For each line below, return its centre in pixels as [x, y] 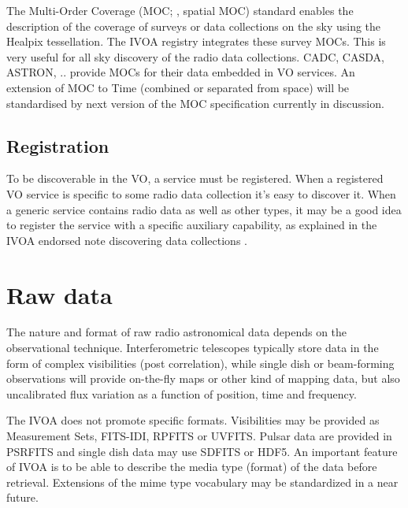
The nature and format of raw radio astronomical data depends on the [177, 332]
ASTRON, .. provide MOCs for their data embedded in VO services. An [181, 72]
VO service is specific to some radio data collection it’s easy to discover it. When [201, 193]
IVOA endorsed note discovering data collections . [127, 240]
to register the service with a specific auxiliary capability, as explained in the [192, 225]
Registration [58, 145]
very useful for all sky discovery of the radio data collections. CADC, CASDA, [195, 56]
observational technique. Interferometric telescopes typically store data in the [193, 348]
